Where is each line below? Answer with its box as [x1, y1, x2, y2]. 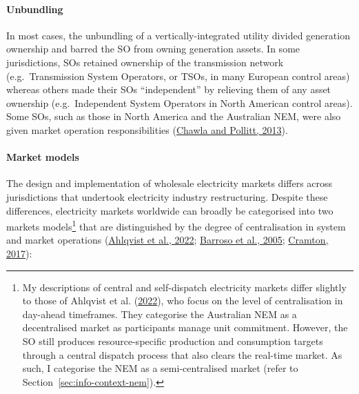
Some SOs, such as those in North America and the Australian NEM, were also [6, 109, 341, 124]
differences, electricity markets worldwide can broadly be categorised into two [6, 203, 334, 217]
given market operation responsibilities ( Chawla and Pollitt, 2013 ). [6, 122, 288, 137]
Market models [6, 150, 79, 164]
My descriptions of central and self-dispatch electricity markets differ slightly [22, 279, 347, 294]
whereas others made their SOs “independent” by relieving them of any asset [6, 82, 331, 97]
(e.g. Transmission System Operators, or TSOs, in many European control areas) [6, 68, 350, 83]
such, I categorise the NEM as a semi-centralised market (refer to [22, 361, 298, 375]
